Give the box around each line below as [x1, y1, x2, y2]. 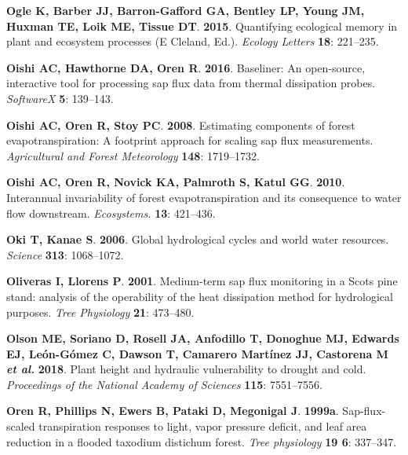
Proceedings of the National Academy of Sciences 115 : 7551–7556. [6, 376, 322, 392]
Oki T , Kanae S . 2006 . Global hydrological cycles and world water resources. [6, 231, 389, 248]
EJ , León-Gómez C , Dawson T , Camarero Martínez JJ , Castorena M [6, 345, 388, 361]
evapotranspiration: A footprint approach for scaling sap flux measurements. [6, 132, 373, 149]
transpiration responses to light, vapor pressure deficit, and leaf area [38, 418, 367, 435]
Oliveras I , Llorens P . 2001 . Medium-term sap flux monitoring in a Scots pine [6, 273, 398, 289]
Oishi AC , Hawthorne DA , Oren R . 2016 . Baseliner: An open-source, [6, 59, 366, 75]
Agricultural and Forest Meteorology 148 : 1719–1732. [6, 147, 260, 163]
